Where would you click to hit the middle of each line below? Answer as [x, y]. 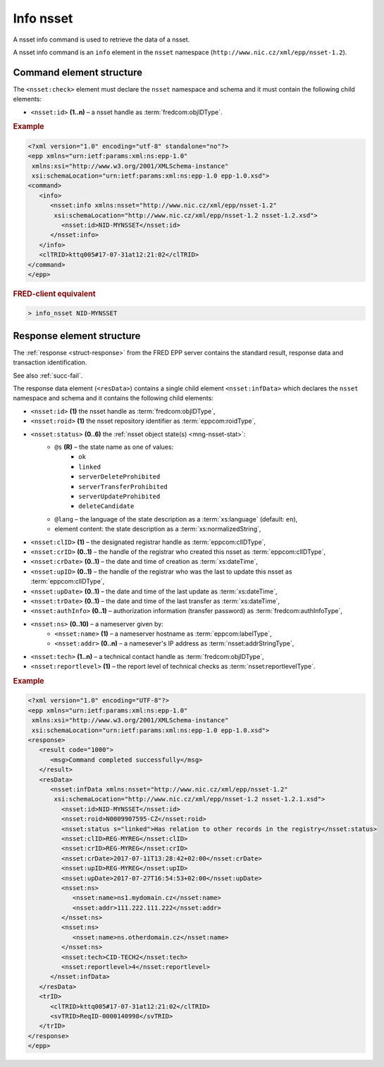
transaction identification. [50, 362]
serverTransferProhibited [123, 487]
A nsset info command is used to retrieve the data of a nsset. [101, 39]
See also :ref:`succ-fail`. [48, 375]
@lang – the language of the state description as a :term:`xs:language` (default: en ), [176, 519]
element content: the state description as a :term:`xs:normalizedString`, [158, 529]
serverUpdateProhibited [119, 496]
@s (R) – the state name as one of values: [114, 447]
